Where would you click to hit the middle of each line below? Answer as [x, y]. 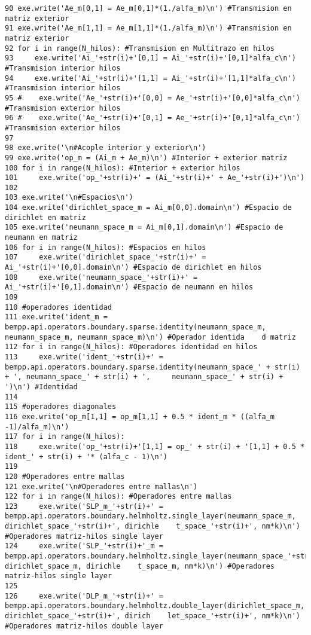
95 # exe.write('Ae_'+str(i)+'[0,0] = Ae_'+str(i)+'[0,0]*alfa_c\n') [153, 98]
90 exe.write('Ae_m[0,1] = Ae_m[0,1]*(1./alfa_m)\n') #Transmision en [148, 8]
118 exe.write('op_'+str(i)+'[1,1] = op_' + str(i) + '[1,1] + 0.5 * [155, 446]
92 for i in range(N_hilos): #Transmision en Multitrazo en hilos [140, 48]
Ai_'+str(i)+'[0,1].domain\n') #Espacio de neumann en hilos [129, 287]
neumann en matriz [41, 238]
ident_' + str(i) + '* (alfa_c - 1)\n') [86, 457]
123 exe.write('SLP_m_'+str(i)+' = [84, 506]
